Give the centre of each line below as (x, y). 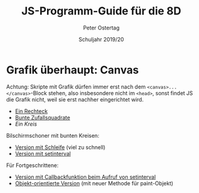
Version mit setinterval (43, 153)
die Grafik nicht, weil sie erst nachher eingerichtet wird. (75, 99)
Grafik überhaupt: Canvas (73, 70)
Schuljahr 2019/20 (101, 39)
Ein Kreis (26, 124)
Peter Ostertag (101, 28)
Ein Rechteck (31, 111)
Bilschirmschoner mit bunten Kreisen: (53, 135)
